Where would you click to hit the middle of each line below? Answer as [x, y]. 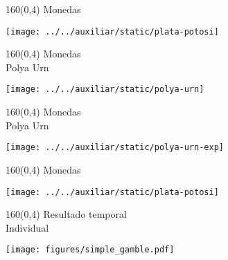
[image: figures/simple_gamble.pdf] [90, 250]
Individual [27, 227]
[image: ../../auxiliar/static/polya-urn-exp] [115, 148]
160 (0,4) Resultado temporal [66, 214]
